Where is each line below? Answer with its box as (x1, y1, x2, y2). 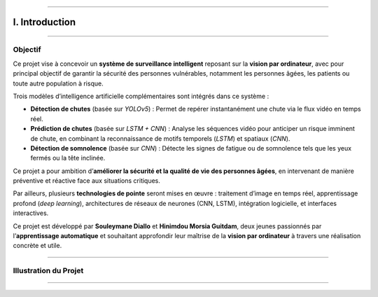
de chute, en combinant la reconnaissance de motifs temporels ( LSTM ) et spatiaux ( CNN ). (30, 134, 290, 143)
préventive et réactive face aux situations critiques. (13, 177, 161, 185)
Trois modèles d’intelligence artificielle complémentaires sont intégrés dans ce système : (13, 92, 269, 100)
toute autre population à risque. (13, 79, 104, 88)
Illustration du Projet (13, 266, 84, 276)
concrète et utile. (13, 242, 62, 250)
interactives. (13, 209, 49, 217)
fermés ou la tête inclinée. (30, 154, 106, 163)
